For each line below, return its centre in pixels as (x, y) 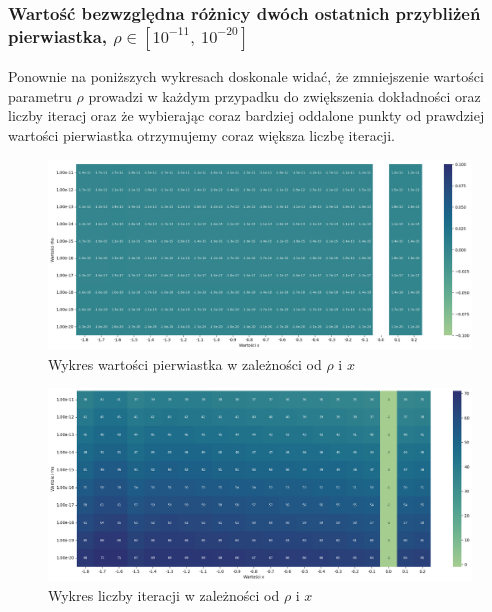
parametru (40, 95)
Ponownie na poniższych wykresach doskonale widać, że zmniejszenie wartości (246, 76)
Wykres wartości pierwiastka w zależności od (185, 363)
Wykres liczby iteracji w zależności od (164, 595)
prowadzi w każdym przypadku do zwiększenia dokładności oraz (284, 95)
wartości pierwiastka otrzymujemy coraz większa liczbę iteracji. (201, 134)
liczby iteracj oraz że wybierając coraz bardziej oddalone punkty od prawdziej (246, 115)
